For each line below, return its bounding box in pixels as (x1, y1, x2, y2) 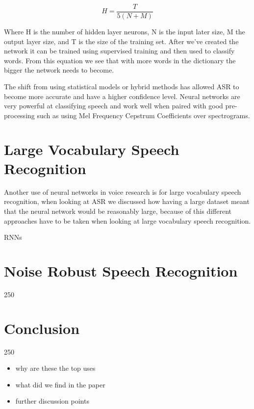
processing (4, 110, 35, 120)
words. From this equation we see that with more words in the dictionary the (4, 55, 236, 65)
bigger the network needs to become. (4, 65, 114, 75)
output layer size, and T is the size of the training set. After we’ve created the (4, 36, 239, 46)
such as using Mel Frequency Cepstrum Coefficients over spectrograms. (37, 110, 250, 120)
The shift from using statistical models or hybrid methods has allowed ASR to (4, 81, 239, 92)
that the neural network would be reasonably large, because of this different (4, 205, 231, 216)
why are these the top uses (15, 363, 96, 373)
